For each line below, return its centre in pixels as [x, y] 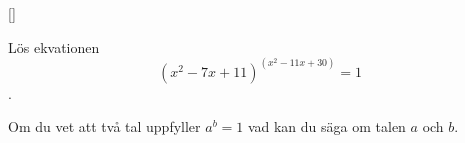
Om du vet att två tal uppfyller [104, 126]
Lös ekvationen [54, 46]
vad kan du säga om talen [326, 126]
